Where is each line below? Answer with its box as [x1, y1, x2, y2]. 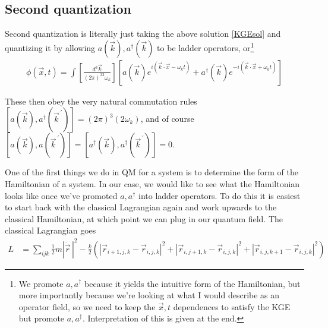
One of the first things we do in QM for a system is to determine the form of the [5, 166, 299, 178]
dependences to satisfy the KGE [173, 300, 291, 313]
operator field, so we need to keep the [18, 300, 156, 313]
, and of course [140, 112, 194, 125]
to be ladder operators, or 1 [157, 40, 254, 53]
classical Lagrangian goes [5, 224, 96, 236]
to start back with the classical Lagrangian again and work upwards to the [5, 201, 277, 213]
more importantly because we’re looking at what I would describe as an [18, 289, 280, 301]
